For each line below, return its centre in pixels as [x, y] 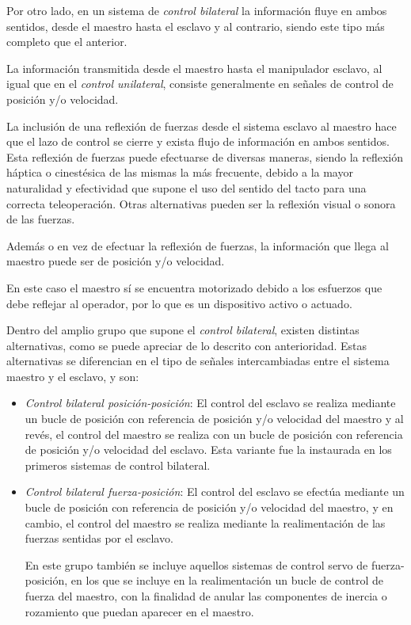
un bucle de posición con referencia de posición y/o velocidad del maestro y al [214, 419]
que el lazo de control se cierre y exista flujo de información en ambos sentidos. [198, 141]
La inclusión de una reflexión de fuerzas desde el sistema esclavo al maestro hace [202, 126]
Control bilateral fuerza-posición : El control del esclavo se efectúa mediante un [215, 492]
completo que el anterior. [67, 42]
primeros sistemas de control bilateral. [118, 465]
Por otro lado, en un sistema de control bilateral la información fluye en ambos [197, 10]
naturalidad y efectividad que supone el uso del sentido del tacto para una [186, 187]
